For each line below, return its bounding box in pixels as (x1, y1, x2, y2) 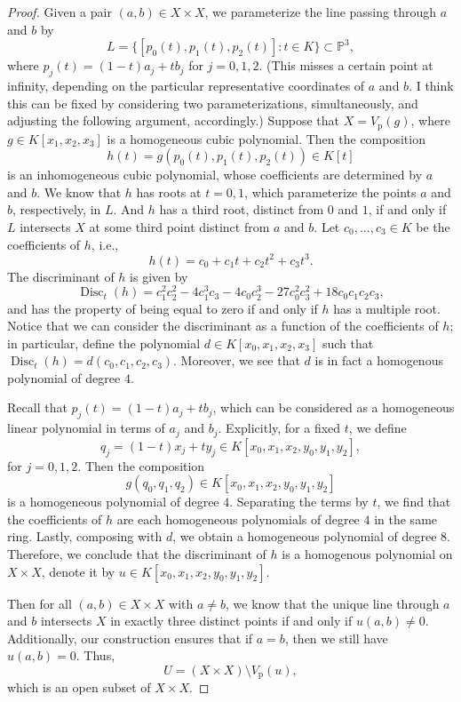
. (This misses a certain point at (258, 56, 433, 75)
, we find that (377, 492, 451, 511)
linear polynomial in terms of (7, 419, 165, 437)
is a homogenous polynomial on (282, 544, 453, 562)
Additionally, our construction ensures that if (7, 628, 253, 647)
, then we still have (284, 628, 388, 647)
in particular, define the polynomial (7, 333, 201, 352)
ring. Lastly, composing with (7, 527, 163, 546)
